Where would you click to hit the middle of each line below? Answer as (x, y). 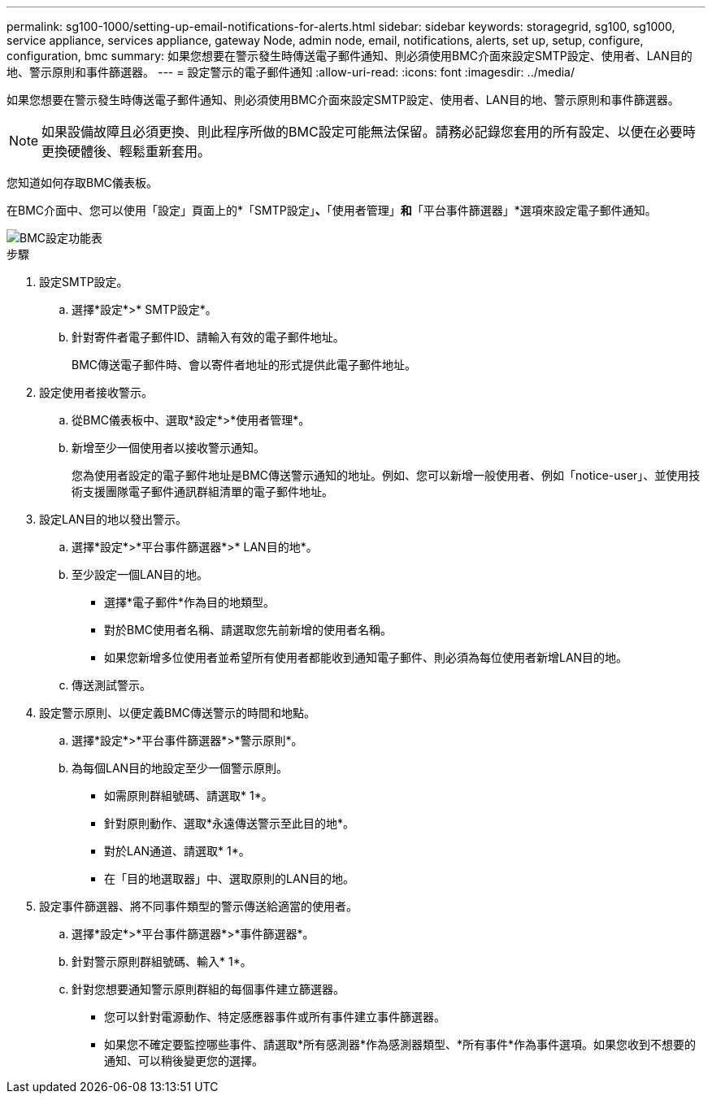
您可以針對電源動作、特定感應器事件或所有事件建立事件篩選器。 (275, 1017)
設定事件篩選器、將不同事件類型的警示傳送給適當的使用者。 (198, 906)
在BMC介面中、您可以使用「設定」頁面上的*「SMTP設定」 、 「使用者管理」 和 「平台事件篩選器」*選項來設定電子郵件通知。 (332, 210)
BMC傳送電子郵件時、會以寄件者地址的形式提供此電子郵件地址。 (244, 365)
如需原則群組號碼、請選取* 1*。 (189, 796)
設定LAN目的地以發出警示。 (113, 519)
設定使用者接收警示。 (96, 392)
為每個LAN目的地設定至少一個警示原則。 (180, 768)
